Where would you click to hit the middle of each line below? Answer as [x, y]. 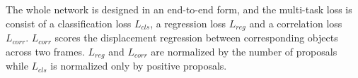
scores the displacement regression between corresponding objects [196, 38]
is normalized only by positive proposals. [139, 66]
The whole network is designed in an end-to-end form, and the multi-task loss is [179, 9]
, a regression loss [188, 23]
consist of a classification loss [69, 23]
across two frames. [45, 51]
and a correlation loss [296, 23]
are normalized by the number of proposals [244, 51]
